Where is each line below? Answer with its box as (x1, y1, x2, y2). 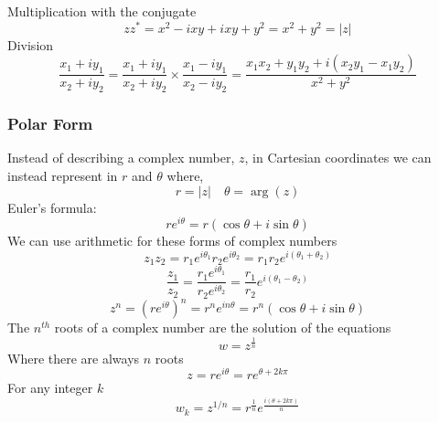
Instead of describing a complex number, (7, 148, 235, 167)
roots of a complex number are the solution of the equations (54, 318, 391, 337)
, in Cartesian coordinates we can (244, 148, 432, 167)
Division (7, 35, 54, 54)
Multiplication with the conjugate (7, 2, 197, 20)
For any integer (7, 378, 93, 397)
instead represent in (7, 165, 118, 185)
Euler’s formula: (7, 197, 97, 217)
